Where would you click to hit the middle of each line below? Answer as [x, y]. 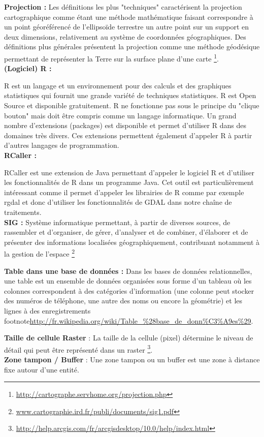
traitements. [23, 212]
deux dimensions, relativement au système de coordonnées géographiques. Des [125, 36]
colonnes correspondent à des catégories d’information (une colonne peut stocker [129, 290]
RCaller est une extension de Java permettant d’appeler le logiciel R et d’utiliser [129, 172]
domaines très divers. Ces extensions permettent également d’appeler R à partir [128, 135]
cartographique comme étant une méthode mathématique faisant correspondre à [129, 17]
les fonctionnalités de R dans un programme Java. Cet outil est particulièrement [129, 182]
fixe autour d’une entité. [42, 369]
